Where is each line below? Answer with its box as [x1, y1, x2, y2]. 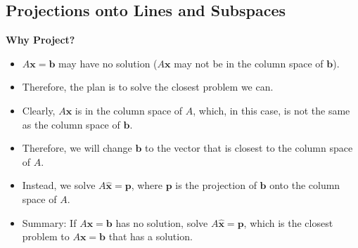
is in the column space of [75, 103, 183, 117]
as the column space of [22, 117, 120, 131]
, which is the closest [243, 215, 333, 230]
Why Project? [6, 32, 75, 47]
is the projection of [175, 178, 257, 192]
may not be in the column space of [174, 56, 324, 70]
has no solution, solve [115, 215, 208, 230]
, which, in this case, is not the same [193, 103, 350, 117]
